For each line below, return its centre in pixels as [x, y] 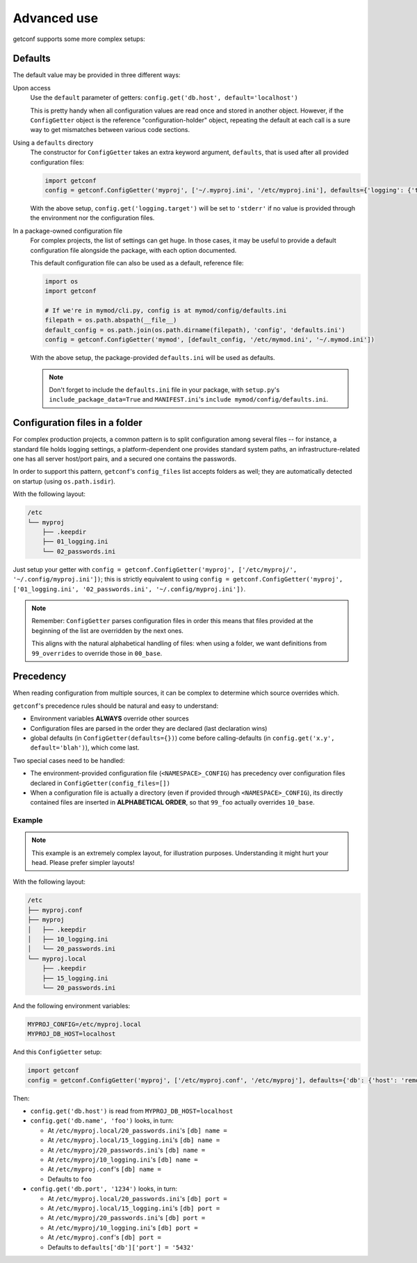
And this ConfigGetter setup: [57, 1052]
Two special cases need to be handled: [69, 760]
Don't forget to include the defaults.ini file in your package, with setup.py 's [164, 390]
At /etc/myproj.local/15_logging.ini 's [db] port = [134, 1208]
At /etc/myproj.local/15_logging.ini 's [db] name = [134, 1140]
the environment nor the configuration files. [92, 218]
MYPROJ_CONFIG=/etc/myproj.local [84, 1024]
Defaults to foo [69, 1179]
